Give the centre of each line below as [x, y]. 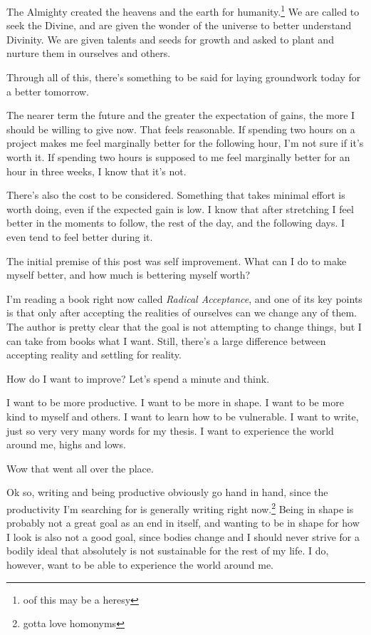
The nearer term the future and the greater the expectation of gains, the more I [181, 115]
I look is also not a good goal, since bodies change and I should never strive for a [183, 536]
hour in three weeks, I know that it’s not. [96, 171]
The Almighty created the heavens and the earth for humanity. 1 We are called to [183, 10]
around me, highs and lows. [66, 444]
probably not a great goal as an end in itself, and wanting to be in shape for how [183, 523]
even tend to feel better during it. [80, 236]
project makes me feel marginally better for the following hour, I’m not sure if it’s [185, 143]
